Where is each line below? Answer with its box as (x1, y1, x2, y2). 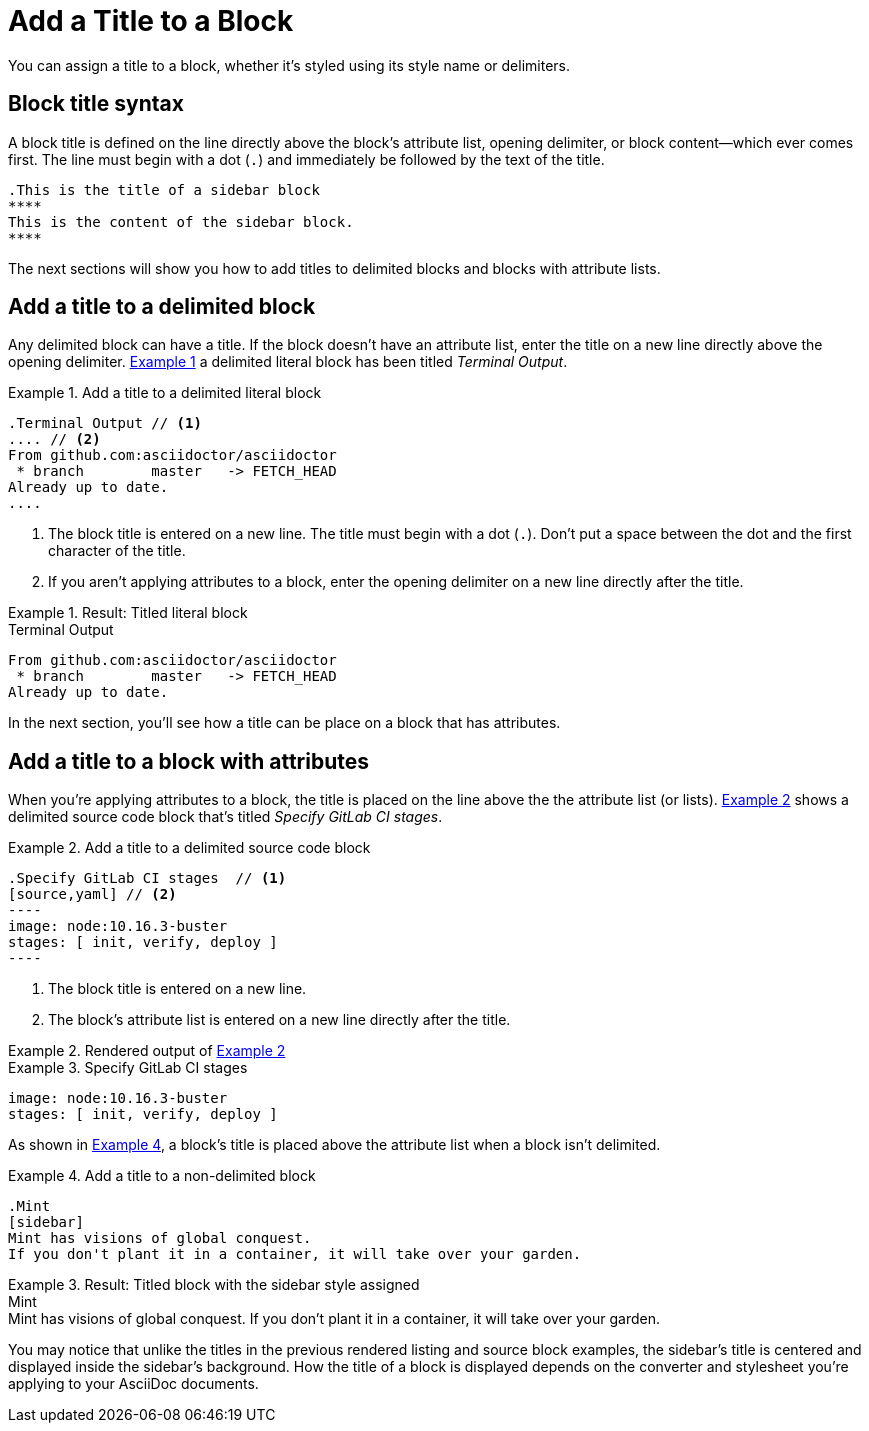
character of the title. (48, 542, 186, 560)
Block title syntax (8, 91, 184, 117)
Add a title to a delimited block (8, 294, 316, 320)
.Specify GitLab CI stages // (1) (8, 870, 287, 887)
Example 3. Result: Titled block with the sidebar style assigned (8, 1276, 420, 1294)
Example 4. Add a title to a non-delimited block (8, 1167, 316, 1185)
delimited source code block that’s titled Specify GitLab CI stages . (8, 808, 443, 826)
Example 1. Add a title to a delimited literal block (8, 384, 322, 402)
